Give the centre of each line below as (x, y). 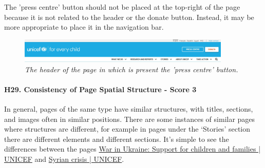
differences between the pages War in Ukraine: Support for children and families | (132, 149)
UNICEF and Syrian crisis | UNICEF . (64, 159)
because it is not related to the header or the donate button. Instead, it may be (129, 17)
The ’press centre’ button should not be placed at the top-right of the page (122, 7)
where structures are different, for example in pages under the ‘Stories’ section (127, 129)
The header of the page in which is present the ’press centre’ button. (131, 69)
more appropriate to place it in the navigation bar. (84, 27)
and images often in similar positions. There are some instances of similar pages (130, 119)
